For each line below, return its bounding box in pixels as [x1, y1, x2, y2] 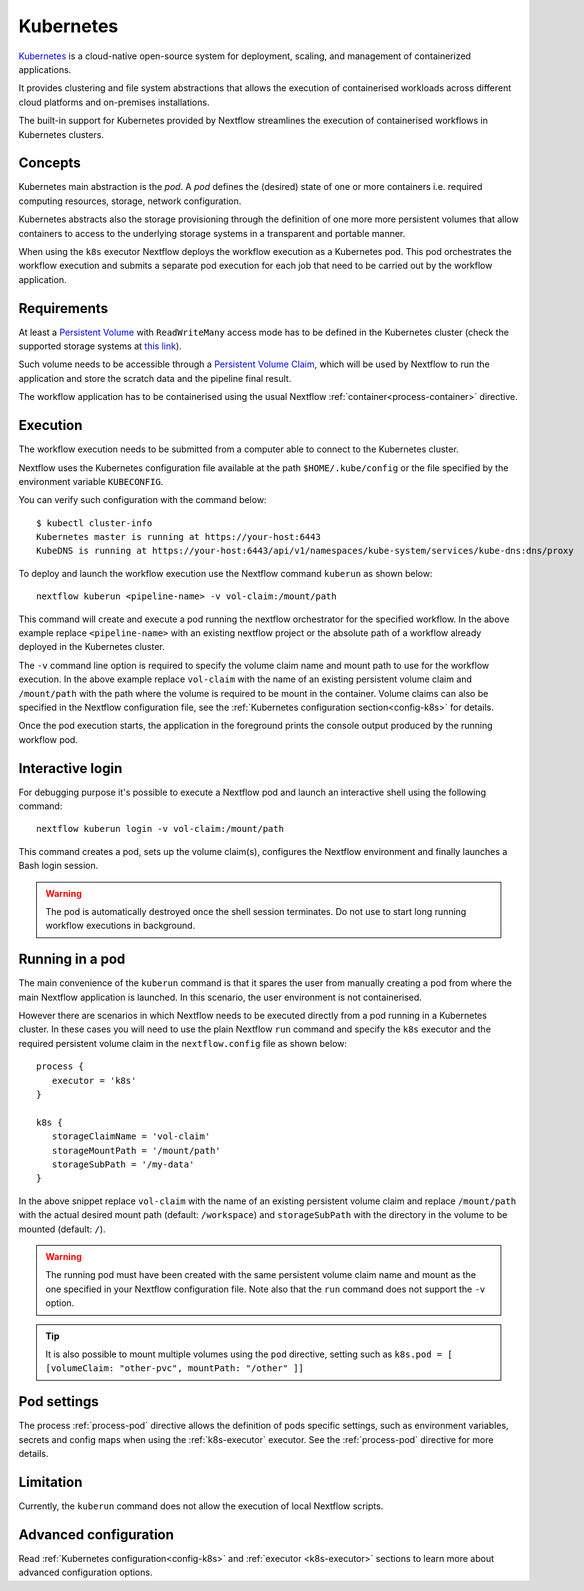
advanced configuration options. [18, 1566, 153, 1579]
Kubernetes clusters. [18, 128, 105, 140]
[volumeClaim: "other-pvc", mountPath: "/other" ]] [45, 1363, 305, 1374]
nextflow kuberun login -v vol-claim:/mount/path [36, 823, 285, 835]
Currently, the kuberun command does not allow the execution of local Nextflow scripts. [18, 1500, 384, 1512]
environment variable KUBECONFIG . [18, 475, 164, 487]
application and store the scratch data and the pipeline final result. [18, 372, 292, 384]
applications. [18, 63, 72, 75]
